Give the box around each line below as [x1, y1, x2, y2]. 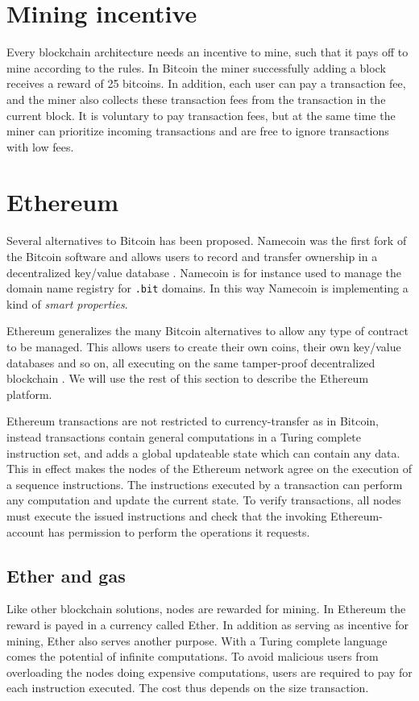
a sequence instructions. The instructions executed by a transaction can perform [6, 475, 403, 492]
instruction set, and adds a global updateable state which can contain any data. [6, 444, 400, 461]
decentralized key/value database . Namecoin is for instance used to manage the [6, 263, 401, 280]
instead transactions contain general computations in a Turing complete [6, 429, 361, 445]
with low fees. [6, 138, 74, 155]
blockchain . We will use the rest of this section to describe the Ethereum [6, 370, 369, 387]
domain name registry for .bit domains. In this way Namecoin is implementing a [6, 280, 409, 297]
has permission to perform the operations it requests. [48, 523, 310, 540]
